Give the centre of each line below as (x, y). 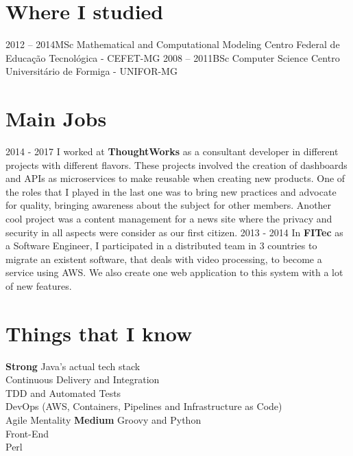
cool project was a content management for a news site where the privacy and (169, 218)
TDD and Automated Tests (63, 392)
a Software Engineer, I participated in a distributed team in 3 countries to (161, 246)
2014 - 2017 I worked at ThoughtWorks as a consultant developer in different (172, 151)
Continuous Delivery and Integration (83, 379)
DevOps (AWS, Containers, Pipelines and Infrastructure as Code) (144, 406)
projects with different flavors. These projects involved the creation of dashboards (176, 164)
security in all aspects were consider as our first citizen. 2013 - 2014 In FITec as (174, 232)
